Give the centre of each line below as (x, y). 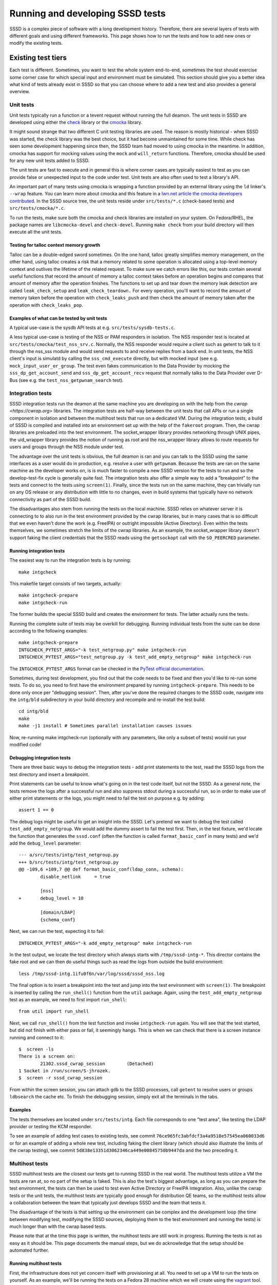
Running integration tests (37, 550)
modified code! (26, 745)
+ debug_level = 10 (51, 898)
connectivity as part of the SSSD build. (51, 499)
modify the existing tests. (36, 43)
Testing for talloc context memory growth (55, 245)
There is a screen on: (47, 1057)
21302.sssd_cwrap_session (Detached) (97, 1063)
